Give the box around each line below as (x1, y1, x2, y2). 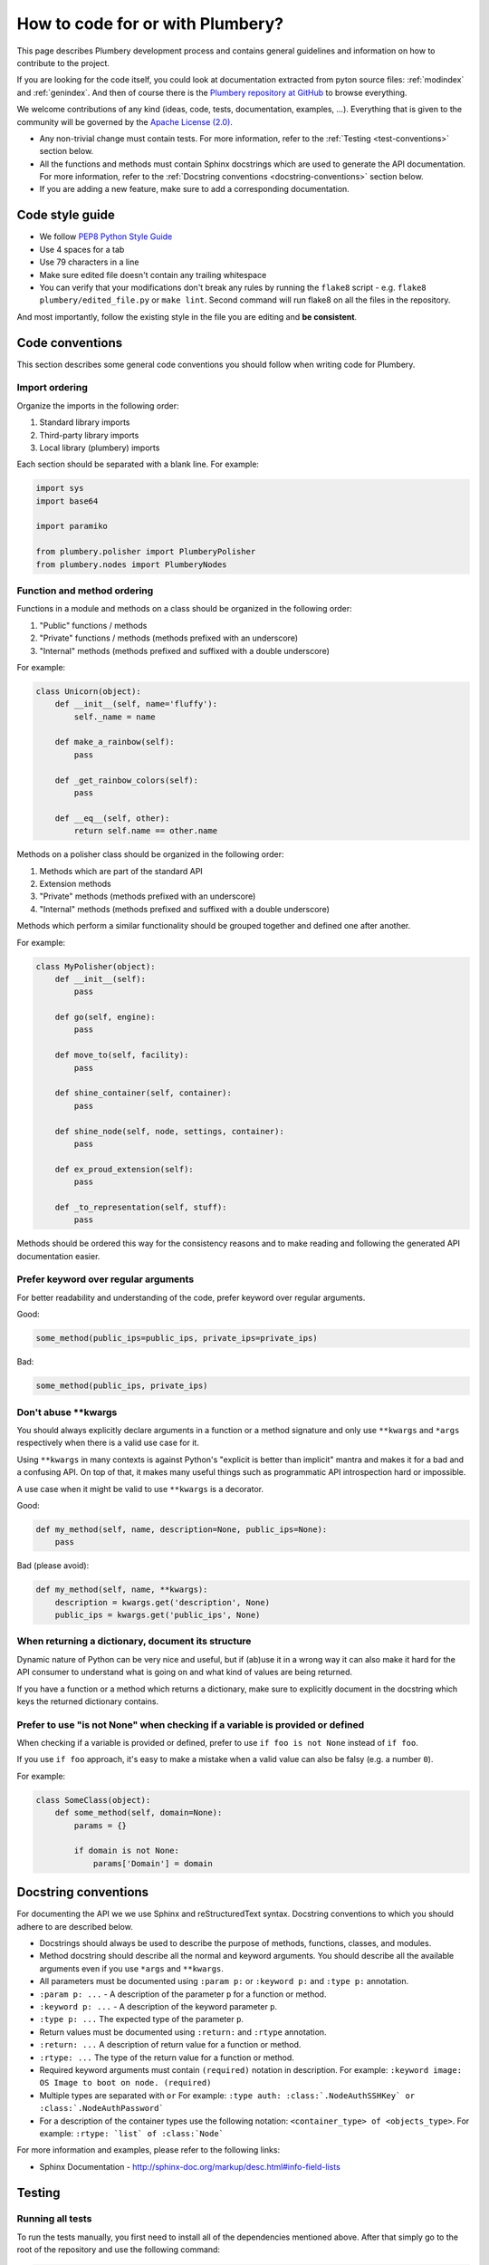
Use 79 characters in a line (39, 256, 139, 267)
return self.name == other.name (73, 825, 217, 836)
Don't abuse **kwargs (16, 1405, 118, 1418)
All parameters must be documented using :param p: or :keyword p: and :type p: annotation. (39, 1976, 409, 1987)
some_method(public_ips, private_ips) (35, 1381, 208, 1391)
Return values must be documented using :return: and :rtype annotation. (39, 2026, 327, 2038)
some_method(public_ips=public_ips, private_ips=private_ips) (35, 1333, 318, 1344)
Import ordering (16, 381, 88, 394)
